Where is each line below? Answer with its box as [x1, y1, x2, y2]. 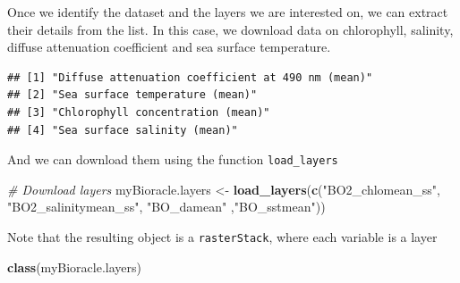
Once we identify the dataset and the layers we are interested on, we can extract [7, 3, 448, 21]
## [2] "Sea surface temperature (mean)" [7, 88, 258, 102]
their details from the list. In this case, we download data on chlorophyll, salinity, [7, 20, 454, 38]
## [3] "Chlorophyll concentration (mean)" [7, 105, 270, 119]
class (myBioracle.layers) [7, 257, 141, 276]
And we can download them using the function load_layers [7, 150, 338, 169]
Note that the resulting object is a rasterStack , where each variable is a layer [7, 228, 438, 246]
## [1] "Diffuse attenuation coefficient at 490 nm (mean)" [7, 71, 373, 84]
